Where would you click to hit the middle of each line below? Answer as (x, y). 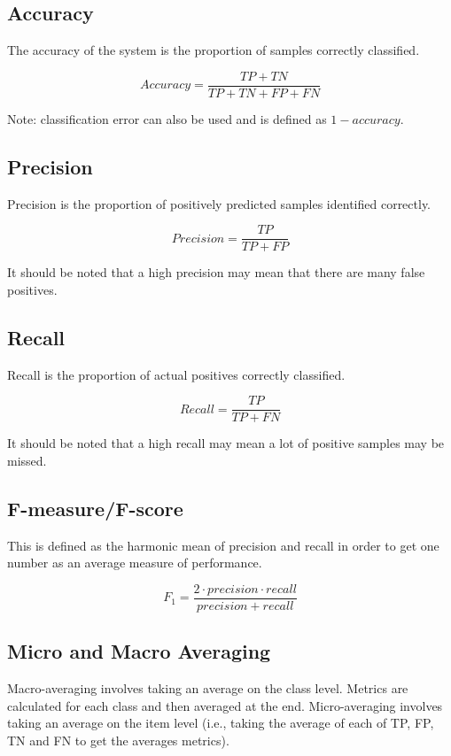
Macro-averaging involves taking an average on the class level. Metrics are (208, 688)
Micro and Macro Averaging (139, 651)
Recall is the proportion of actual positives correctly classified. (176, 374)
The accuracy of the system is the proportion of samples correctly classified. (214, 50)
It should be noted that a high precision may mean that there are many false (216, 272)
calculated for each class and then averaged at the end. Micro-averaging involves (225, 705)
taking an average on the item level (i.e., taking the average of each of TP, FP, (221, 723)
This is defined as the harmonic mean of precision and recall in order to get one (223, 545)
